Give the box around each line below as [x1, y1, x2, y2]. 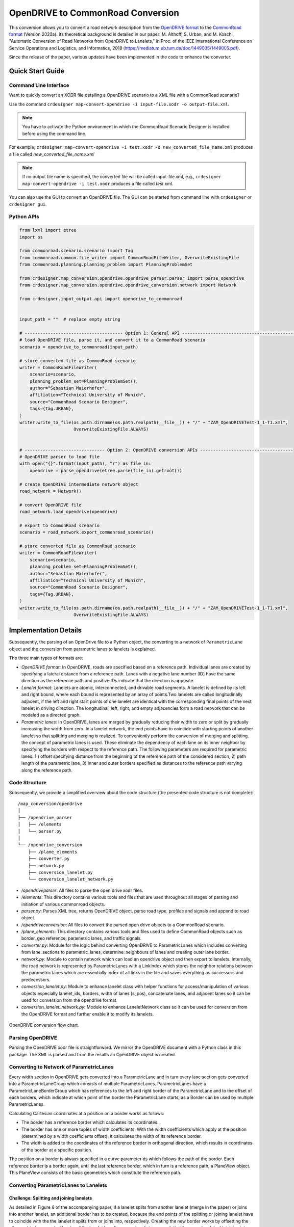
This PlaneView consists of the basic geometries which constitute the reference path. [9, 1170, 181, 1175]
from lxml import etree [19, 227, 77, 233]
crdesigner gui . [9, 201, 47, 207]
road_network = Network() [19, 488, 82, 494]
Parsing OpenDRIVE [9, 1034, 57, 1041]
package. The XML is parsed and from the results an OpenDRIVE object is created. [9, 1051, 176, 1057]
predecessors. [21, 977, 51, 983]
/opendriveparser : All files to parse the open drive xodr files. [21, 887, 143, 893]
